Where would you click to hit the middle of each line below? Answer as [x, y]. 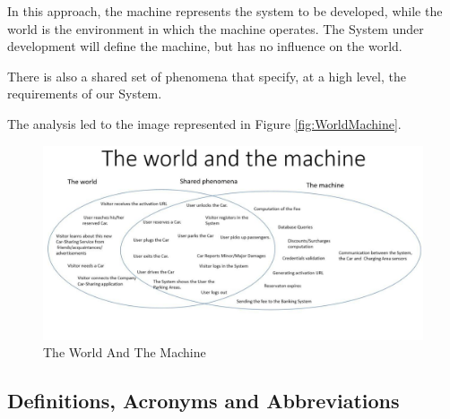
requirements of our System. [85, 94]
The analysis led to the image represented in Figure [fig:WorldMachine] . [204, 123]
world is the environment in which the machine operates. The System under [216, 28]
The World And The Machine [125, 352]
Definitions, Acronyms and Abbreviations [203, 401]
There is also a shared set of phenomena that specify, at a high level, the [207, 76]
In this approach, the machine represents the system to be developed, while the [225, 11]
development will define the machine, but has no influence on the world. [205, 46]
